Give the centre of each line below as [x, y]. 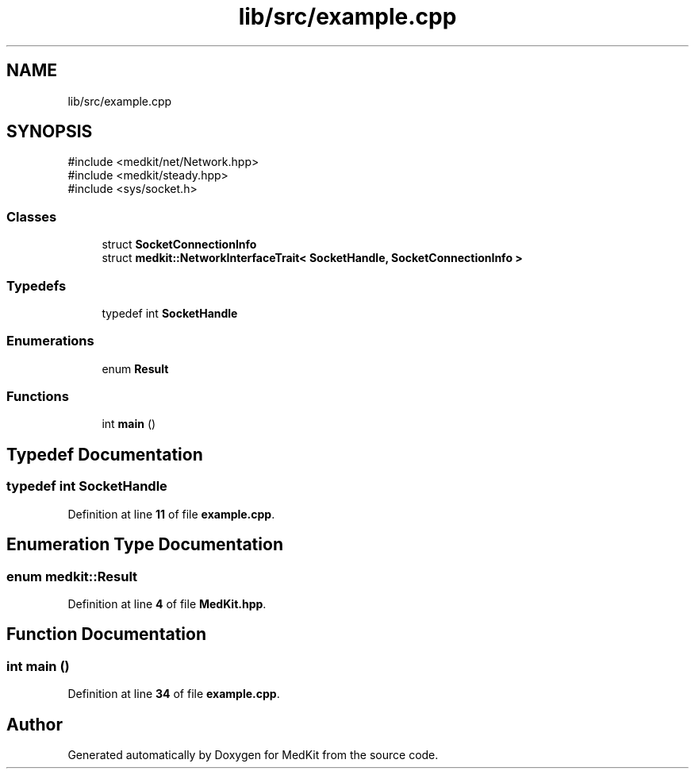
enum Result [135, 368]
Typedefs [36, 285]
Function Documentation [106, 634]
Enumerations [50, 341]
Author [35, 724]
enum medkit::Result [72, 576]
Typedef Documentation [105, 454]
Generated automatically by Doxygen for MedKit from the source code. [253, 754]
